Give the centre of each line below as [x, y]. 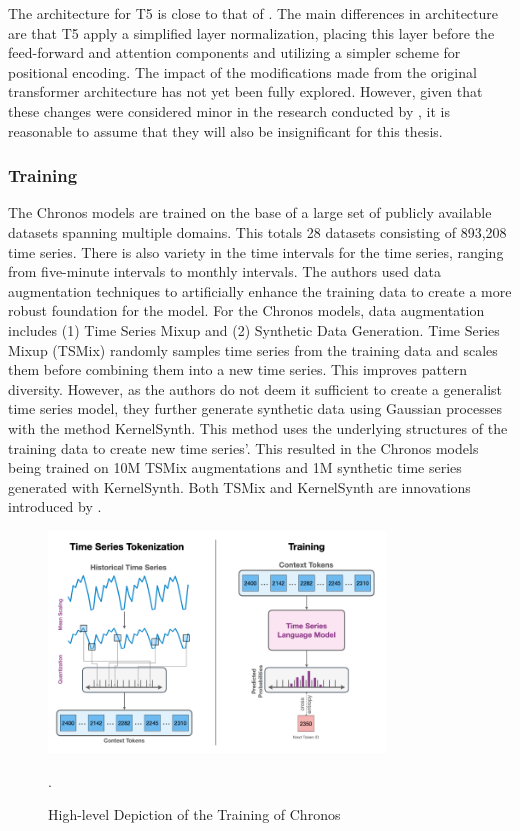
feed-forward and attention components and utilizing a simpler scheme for [234, 52]
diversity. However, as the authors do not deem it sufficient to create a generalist [255, 388]
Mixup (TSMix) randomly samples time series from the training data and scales [253, 349]
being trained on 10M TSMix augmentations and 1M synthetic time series [235, 467]
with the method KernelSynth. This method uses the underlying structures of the [258, 427]
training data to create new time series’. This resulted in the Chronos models [243, 447]
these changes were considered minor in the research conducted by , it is [229, 110]
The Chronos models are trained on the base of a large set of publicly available [250, 212]
